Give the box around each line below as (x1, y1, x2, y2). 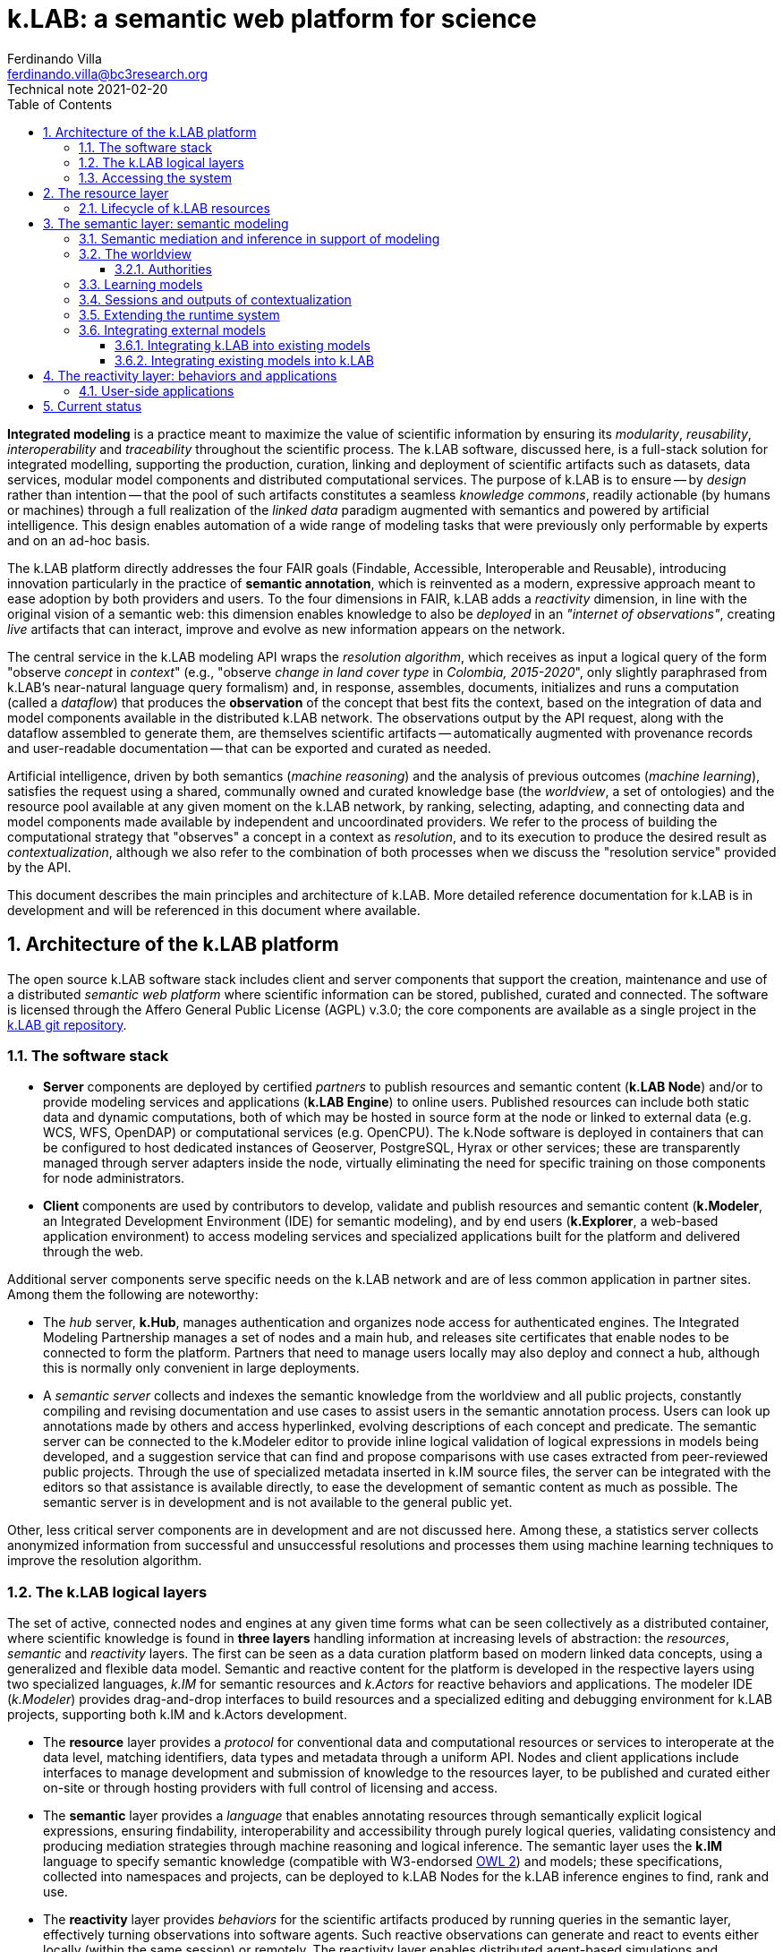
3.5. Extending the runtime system (79, 306, 280, 322)
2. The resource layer (43, 184, 169, 201)
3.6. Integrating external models (79, 321, 266, 338)
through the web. (43, 1244, 144, 1260)
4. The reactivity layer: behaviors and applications (43, 367, 337, 383)
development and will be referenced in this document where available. (7, 902, 421, 918)
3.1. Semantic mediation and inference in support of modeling (79, 230, 440, 246)
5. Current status (43, 398, 142, 414)
